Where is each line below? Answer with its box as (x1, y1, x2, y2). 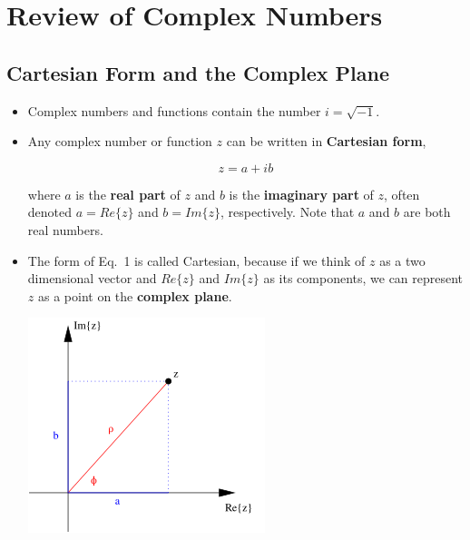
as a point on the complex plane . (37, 286, 232, 305)
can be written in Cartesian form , (226, 132, 426, 151)
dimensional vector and (27, 269, 157, 288)
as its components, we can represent (263, 269, 464, 288)
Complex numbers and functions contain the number (27, 101, 321, 120)
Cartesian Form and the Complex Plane (6, 58, 389, 86)
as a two (379, 250, 426, 270)
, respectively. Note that (220, 202, 355, 221)
